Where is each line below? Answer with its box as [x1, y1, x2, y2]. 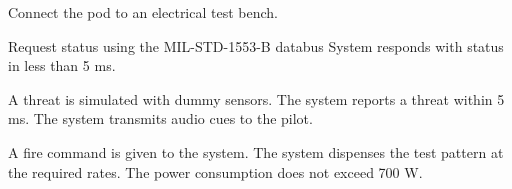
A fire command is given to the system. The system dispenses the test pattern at [8, 141, 504, 162]
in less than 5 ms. [8, 55, 116, 76]
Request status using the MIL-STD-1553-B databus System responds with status [8, 35, 504, 56]
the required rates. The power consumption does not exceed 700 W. [8, 161, 423, 182]
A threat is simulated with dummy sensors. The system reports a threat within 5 [8, 88, 505, 109]
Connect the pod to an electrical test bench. [8, 2, 278, 22]
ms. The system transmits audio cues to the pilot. [8, 108, 313, 129]
